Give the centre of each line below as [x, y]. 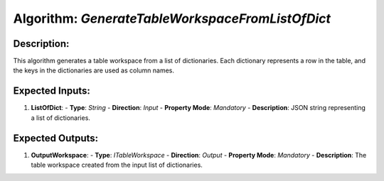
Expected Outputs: [56, 138]
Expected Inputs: [52, 91]
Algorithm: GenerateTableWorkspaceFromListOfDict [172, 18]
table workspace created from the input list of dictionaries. [117, 165]
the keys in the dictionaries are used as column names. [94, 70]
